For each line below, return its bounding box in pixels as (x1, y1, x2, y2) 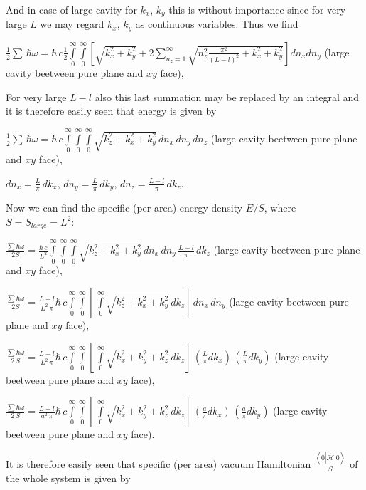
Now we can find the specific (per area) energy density (6, 200, 243, 215)
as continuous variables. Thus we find (135, 16, 298, 31)
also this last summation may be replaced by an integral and (95, 89, 360, 104)
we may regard (40, 16, 104, 31)
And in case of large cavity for (6, 2, 137, 16)
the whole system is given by (6, 470, 131, 485)
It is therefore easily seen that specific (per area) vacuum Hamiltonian (6, 457, 311, 471)
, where (264, 200, 296, 215)
